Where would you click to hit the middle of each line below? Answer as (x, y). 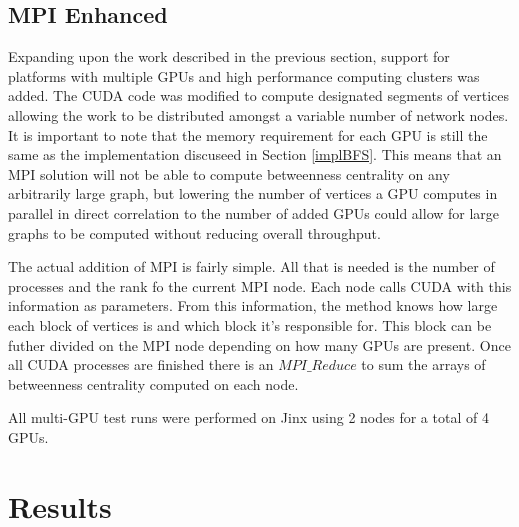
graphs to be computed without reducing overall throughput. (194, 232)
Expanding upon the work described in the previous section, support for (229, 56)
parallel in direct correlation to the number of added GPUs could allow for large (254, 212)
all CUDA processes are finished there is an (141, 364)
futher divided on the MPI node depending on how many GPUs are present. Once (259, 344)
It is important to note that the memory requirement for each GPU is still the (248, 134)
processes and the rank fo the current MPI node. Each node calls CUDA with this (260, 285)
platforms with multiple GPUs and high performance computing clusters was (244, 75)
